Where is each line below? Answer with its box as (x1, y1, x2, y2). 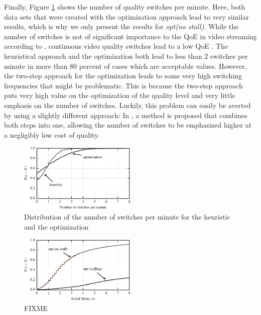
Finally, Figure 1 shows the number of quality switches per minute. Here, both (4, 2, 245, 12)
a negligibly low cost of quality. (4, 129, 100, 140)
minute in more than (4, 60, 68, 71)
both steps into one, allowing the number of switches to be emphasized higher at (4, 120, 252, 130)
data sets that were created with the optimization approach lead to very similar (4, 11, 249, 22)
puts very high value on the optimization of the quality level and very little (4, 90, 235, 100)
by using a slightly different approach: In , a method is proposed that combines (4, 110, 247, 120)
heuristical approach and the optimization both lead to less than (4, 50, 202, 61)
